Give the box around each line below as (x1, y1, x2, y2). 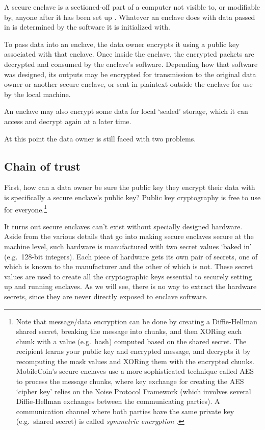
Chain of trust (4, 158, 81, 174)
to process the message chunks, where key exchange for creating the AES (16, 376, 244, 387)
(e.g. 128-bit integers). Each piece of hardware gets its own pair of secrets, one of (4, 251, 258, 261)
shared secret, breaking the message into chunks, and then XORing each (16, 326, 242, 337)
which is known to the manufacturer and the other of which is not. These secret (4, 261, 253, 272)
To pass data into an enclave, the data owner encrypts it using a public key (4, 38, 240, 49)
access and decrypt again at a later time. (4, 115, 131, 126)
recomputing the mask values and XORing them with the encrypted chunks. (16, 355, 254, 366)
